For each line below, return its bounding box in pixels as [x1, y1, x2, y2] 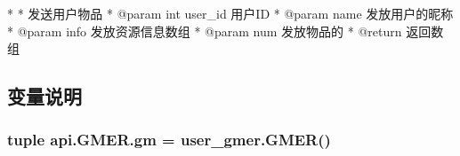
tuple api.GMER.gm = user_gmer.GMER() [7, 129, 331, 151]
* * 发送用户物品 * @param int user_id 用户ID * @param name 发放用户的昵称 [7, 4, 454, 22]
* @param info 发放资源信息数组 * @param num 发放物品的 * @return [7, 21, 402, 40]
